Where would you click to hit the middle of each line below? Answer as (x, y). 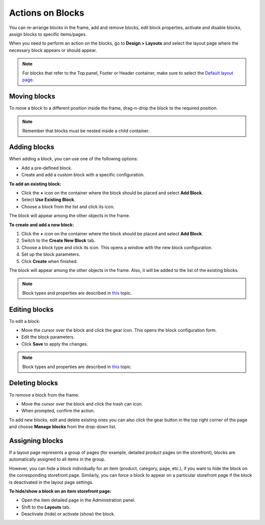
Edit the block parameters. (48, 337)
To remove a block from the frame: (44, 395)
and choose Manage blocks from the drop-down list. (63, 427)
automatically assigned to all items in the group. (57, 459)
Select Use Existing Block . (48, 200)
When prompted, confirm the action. (58, 411)
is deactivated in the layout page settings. (51, 482)
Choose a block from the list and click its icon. (68, 206)
